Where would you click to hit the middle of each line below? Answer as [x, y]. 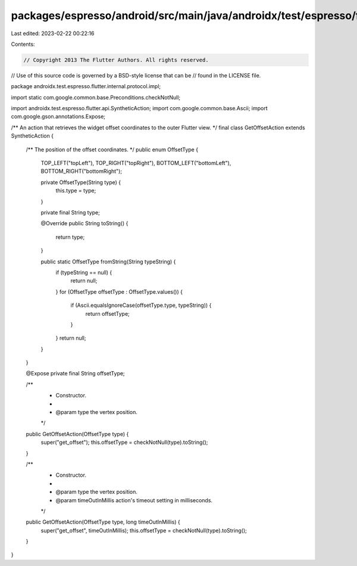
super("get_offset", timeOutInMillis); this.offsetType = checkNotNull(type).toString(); [144, 530]
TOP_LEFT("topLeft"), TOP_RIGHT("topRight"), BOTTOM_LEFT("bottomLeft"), [136, 163]
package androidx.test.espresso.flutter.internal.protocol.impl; [86, 86]
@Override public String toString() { [84, 223]
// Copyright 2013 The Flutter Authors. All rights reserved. [116, 60]
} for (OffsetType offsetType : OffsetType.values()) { [119, 291]
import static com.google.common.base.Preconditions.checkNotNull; [96, 97]
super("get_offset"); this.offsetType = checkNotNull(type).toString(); [124, 442]
